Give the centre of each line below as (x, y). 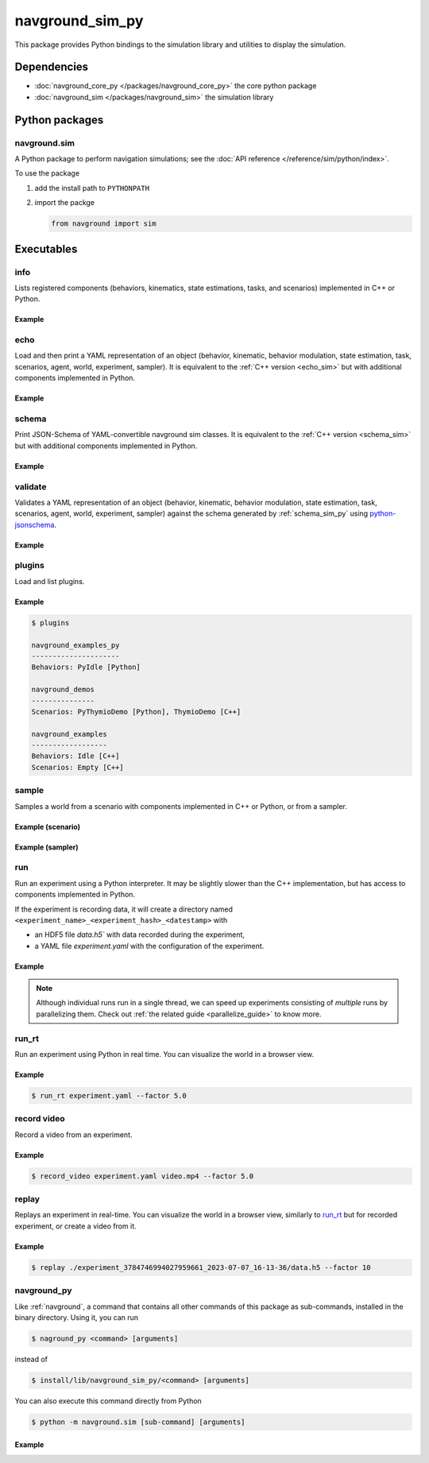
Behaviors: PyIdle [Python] (86, 667)
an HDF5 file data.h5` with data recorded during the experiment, (140, 935)
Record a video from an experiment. (73, 1134)
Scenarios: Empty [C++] (78, 767)
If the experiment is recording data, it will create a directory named (124, 909)
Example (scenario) (48, 826)
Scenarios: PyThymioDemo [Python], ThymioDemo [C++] (136, 712)
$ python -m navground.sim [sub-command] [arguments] (138, 1422)
